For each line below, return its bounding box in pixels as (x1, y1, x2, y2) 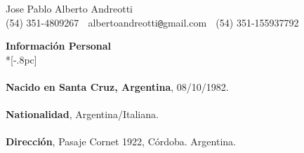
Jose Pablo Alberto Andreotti (6, 1, 133, 15)
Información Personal (6, 38, 112, 53)
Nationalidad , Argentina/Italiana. (6, 107, 159, 122)
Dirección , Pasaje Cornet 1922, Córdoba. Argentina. (6, 134, 236, 149)
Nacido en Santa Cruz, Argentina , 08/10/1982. (6, 80, 229, 94)
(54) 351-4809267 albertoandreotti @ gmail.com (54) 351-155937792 (6, 15, 299, 29)
